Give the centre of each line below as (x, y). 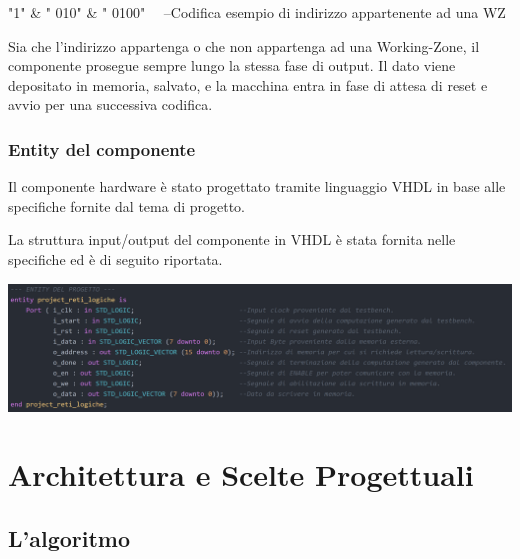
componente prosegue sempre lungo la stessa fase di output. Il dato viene (232, 65)
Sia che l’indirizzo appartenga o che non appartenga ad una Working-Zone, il (244, 45)
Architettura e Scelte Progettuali (241, 474)
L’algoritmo (69, 537)
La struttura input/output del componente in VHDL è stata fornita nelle (232, 239)
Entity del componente (102, 148)
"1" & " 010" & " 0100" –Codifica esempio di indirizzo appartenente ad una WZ (257, 12)
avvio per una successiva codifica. (110, 104)
